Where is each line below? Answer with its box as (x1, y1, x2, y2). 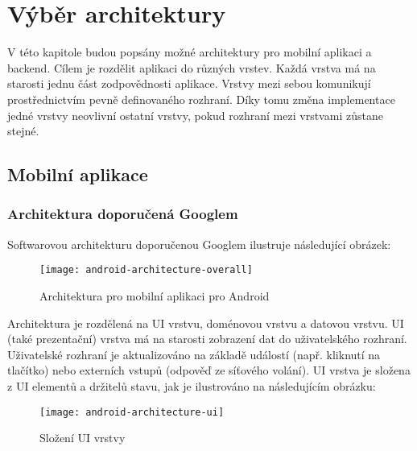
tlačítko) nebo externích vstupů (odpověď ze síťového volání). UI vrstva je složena (7, 362, 411, 379)
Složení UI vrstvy (39, 429, 126, 446)
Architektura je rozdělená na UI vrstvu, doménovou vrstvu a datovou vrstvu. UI (7, 314, 404, 331)
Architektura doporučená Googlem (7, 204, 238, 224)
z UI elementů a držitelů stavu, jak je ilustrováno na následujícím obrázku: (7, 377, 376, 394)
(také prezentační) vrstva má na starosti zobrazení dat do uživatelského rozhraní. (7, 330, 407, 347)
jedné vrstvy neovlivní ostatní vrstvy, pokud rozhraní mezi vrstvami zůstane (7, 106, 383, 123)
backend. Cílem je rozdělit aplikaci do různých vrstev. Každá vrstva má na (7, 59, 376, 76)
